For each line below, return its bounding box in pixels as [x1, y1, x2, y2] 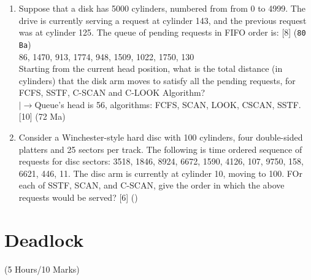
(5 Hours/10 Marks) [4, 262, 80, 275]
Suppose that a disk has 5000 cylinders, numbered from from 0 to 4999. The [18, 2, 305, 14]
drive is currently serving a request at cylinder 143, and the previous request [18, 14, 307, 26]
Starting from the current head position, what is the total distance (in [18, 62, 283, 75]
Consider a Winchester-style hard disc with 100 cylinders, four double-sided [18, 131, 303, 144]
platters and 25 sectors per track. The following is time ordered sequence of [18, 142, 302, 155]
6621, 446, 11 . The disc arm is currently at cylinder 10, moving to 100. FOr [18, 166, 302, 179]
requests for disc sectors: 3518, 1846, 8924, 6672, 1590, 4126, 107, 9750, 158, [18, 155, 304, 168]
